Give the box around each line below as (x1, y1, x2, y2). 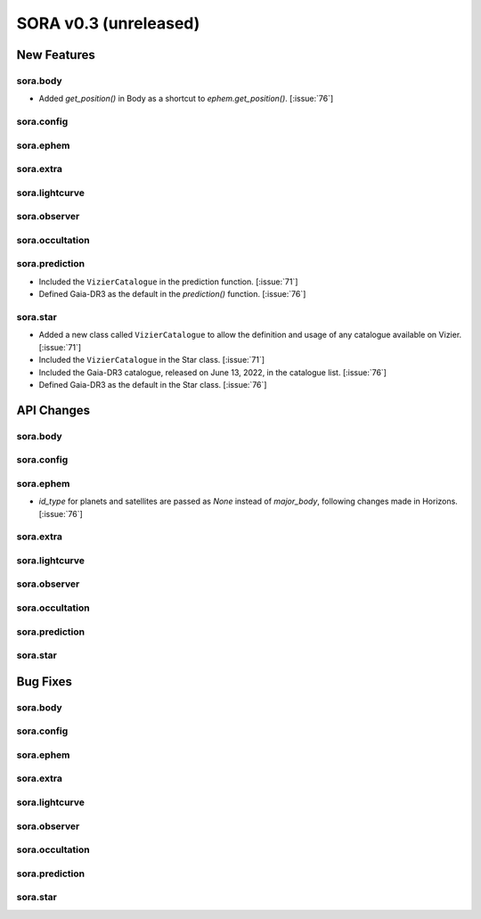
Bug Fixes (16, 674, 73, 689)
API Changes (16, 402, 91, 418)
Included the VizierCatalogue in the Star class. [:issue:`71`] (38, 355, 265, 365)
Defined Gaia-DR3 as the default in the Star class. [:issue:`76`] (38, 379, 267, 390)
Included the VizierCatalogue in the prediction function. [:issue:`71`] (38, 276, 298, 287)
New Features (16, 47, 95, 62)
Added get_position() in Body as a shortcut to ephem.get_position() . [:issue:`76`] (38, 94, 334, 104)
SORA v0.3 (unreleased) (16, 13, 200, 33)
